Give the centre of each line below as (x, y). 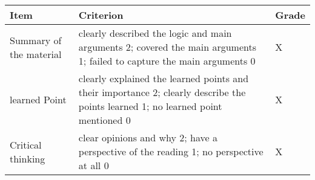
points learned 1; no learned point (150, 106)
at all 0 (94, 165)
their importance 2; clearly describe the (162, 92)
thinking (28, 158)
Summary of (36, 40)
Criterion (101, 15)
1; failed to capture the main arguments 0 (167, 61)
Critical (26, 144)
